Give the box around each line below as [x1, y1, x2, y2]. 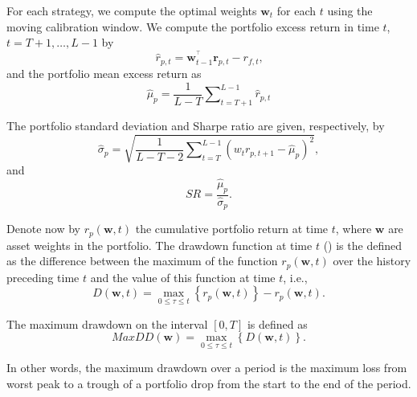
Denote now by [6, 220, 80, 237]
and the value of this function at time [90, 268, 276, 285]
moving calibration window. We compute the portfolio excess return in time [6, 18, 379, 35]
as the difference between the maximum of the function [6, 252, 278, 269]
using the [327, 2, 373, 18]
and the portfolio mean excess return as [6, 65, 202, 82]
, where [335, 220, 372, 237]
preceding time [6, 268, 80, 285]
